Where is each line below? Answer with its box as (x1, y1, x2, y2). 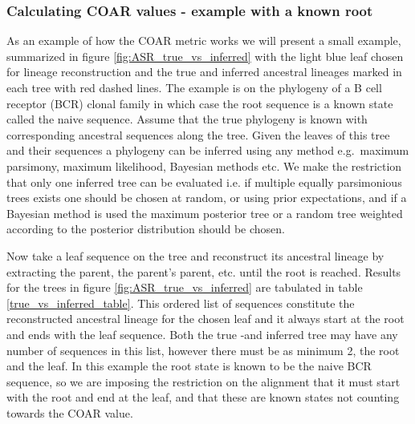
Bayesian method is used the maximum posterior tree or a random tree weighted (6, 204, 403, 221)
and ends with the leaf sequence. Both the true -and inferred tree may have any (6, 325, 398, 342)
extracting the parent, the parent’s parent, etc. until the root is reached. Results (6, 263, 401, 280)
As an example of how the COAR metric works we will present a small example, (6, 32, 401, 49)
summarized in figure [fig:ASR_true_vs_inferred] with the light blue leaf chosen (6, 47, 404, 64)
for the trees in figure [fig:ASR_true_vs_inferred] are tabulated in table (6, 279, 363, 296)
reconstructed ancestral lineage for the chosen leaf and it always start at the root (6, 310, 405, 327)
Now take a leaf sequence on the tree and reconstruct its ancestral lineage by (6, 247, 384, 264)
